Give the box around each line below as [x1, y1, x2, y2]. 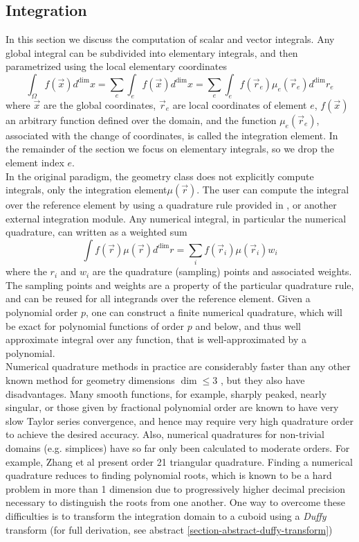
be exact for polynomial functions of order [6, 318, 185, 333]
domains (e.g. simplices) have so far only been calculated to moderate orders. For [6, 440, 350, 455]
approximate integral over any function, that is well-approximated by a [6, 332, 307, 347]
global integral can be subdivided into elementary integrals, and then [6, 45, 298, 60]
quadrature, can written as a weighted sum [6, 225, 187, 239]
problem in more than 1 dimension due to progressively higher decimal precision [6, 481, 345, 496]
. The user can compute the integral [196, 182, 349, 197]
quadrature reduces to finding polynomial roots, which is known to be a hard [6, 468, 332, 482]
